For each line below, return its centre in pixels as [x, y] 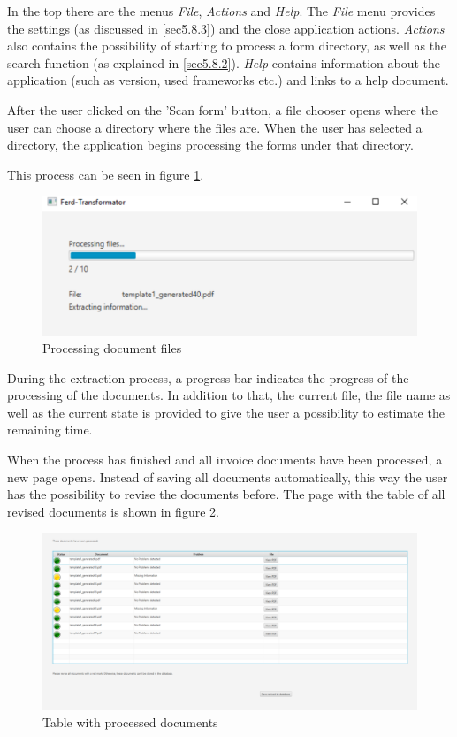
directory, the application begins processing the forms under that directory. [210, 145]
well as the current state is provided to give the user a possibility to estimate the [226, 412]
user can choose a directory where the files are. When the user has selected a [215, 127]
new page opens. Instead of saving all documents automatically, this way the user [228, 476]
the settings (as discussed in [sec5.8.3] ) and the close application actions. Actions [226, 28]
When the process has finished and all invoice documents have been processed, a [225, 460]
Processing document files [112, 348]
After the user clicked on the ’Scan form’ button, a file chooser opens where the [222, 109]
